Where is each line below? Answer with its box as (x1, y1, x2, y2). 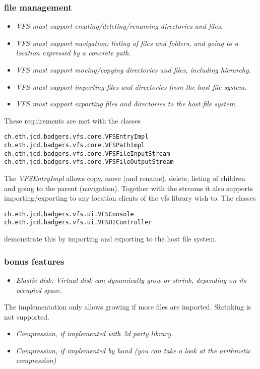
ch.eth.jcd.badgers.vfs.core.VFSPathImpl (4, 142, 145, 149)
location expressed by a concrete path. (16, 47, 131, 58)
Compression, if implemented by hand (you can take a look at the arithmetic (16, 345, 251, 355)
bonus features (4, 255, 64, 267)
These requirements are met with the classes (4, 115, 141, 126)
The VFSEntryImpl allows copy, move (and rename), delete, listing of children (4, 173, 245, 183)
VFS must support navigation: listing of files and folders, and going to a (16, 37, 238, 48)
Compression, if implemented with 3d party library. (16, 328, 173, 339)
